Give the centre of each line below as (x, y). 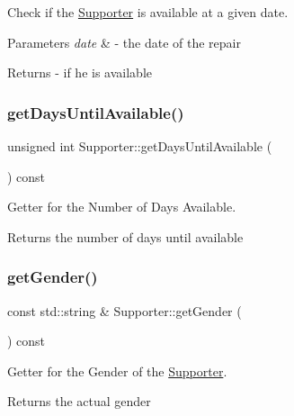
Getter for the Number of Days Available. (122, 207)
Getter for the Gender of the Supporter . (117, 371)
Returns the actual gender (79, 401)
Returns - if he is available (80, 72)
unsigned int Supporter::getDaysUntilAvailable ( (140, 146)
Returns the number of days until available (125, 236)
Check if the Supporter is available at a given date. (148, 12)
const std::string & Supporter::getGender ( (125, 310)
